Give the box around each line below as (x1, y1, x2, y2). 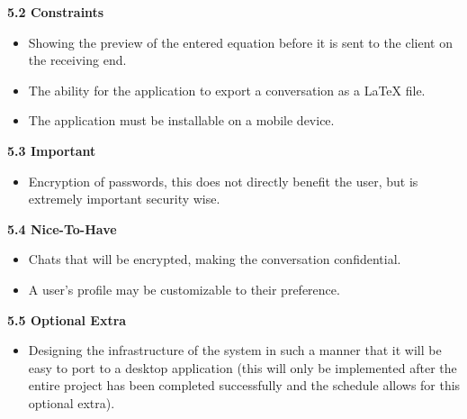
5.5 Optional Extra (7, 310, 127, 329)
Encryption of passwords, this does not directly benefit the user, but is (28, 171, 418, 190)
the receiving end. (28, 50, 127, 69)
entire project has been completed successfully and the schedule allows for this (28, 376, 461, 395)
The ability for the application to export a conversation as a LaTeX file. (28, 80, 426, 99)
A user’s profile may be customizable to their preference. (28, 279, 340, 298)
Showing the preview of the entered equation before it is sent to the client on (28, 32, 453, 51)
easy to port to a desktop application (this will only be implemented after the (28, 358, 457, 377)
